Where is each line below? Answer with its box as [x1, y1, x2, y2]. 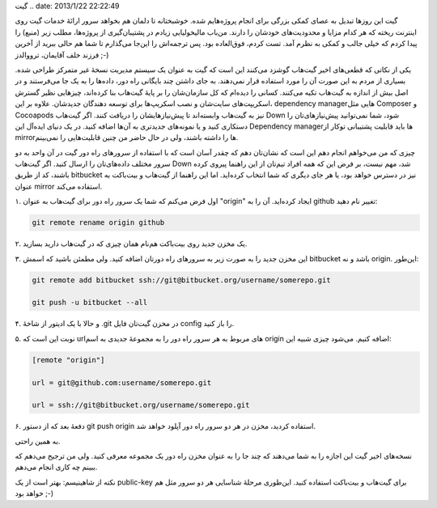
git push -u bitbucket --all [32, 298, 148, 307]
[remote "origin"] [32, 355, 105, 364]
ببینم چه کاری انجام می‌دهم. [15, 462, 98, 472]
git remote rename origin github [32, 218, 165, 227]
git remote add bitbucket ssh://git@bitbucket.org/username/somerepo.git [32, 275, 331, 285]
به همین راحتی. [15, 436, 61, 446]
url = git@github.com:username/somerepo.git [32, 378, 212, 387]
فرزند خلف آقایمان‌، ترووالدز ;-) [15, 49, 109, 60]
